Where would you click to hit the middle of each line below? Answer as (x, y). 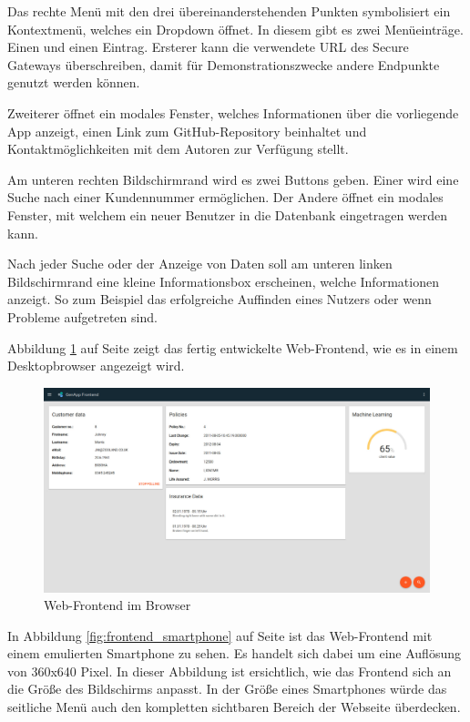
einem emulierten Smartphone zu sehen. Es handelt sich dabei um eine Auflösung (234, 653)
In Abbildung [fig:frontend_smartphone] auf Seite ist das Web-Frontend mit (220, 635)
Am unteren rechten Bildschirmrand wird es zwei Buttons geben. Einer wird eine (233, 179)
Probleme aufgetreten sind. (82, 316)
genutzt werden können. (74, 82)
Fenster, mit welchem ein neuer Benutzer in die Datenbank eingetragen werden (228, 214)
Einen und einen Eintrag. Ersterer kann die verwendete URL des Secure (208, 47)
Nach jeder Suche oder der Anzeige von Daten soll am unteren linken (200, 264)
